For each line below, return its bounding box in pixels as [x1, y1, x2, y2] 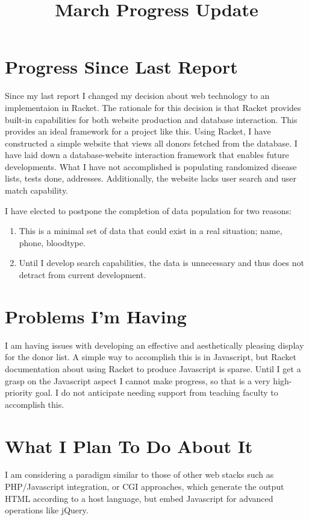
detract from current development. [19, 268, 146, 281]
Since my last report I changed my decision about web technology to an [5, 89, 270, 102]
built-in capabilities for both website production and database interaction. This [5, 113, 298, 125]
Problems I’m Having [5, 303, 187, 328]
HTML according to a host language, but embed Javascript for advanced [5, 492, 273, 504]
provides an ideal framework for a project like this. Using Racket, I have [5, 125, 271, 138]
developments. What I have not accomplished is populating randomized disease [5, 160, 297, 173]
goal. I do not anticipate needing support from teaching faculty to [35, 386, 278, 399]
